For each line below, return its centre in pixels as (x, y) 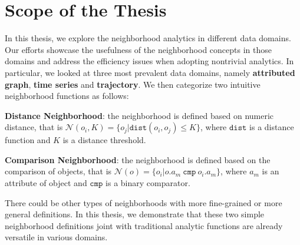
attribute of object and (46, 183)
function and (28, 140)
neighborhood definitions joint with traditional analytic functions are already (144, 225)
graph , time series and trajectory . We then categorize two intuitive (133, 84)
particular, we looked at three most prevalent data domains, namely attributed (150, 72)
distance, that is (34, 127)
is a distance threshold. (104, 140)
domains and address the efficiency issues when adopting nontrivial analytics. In (149, 61)
